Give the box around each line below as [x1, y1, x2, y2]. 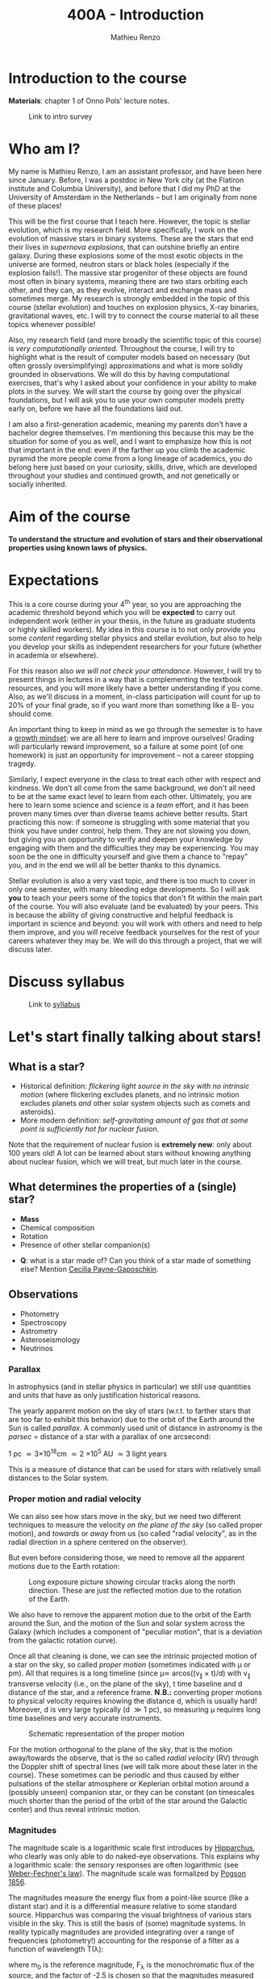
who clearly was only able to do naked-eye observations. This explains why [8, 1851, 261, 1861]
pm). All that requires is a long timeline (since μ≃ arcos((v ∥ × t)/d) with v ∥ [8, 1668, 251, 1680]
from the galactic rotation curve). [8, 1635, 119, 1645]
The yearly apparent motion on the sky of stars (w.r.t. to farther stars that [8, 1406, 252, 1416]
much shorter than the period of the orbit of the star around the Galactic [8, 1796, 248, 1805]
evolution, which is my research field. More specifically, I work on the [8, 224, 239, 235]
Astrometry [19, 1326, 58, 1336]
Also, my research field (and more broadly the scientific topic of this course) [8, 335, 262, 345]
